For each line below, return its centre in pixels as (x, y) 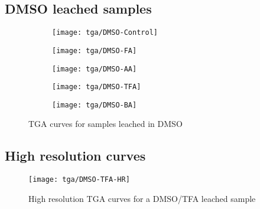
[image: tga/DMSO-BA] (95, 105)
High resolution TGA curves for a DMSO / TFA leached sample (142, 198)
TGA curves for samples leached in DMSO (105, 124)
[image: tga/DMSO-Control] (105, 33)
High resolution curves (75, 156)
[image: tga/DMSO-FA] (95, 50)
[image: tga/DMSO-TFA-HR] (79, 180)
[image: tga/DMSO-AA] (95, 69)
